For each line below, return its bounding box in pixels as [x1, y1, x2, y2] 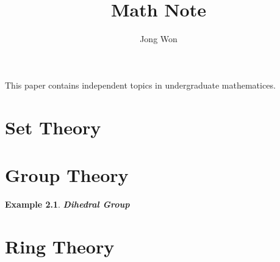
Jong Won [140, 32, 178, 45]
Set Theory [5, 114, 101, 139]
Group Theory [5, 162, 129, 187]
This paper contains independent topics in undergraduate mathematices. [5, 78, 276, 91]
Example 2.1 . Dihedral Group [5, 197, 130, 210]
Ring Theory [5, 233, 115, 258]
